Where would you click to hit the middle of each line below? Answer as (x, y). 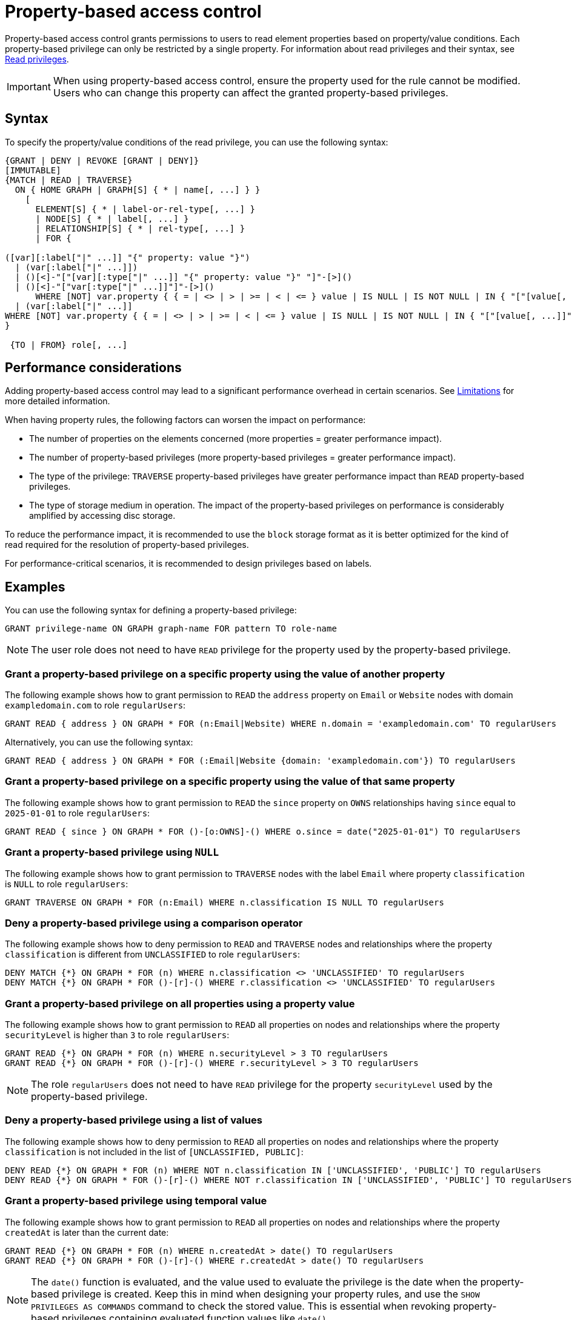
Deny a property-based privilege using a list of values (134, 1120)
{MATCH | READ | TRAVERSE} (69, 180)
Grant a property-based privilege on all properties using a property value (180, 1003)
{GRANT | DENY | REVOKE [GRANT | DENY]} (102, 160)
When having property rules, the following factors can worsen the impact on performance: (185, 420)
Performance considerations (93, 368)
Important (29, 86)
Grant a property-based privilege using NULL (112, 852)
